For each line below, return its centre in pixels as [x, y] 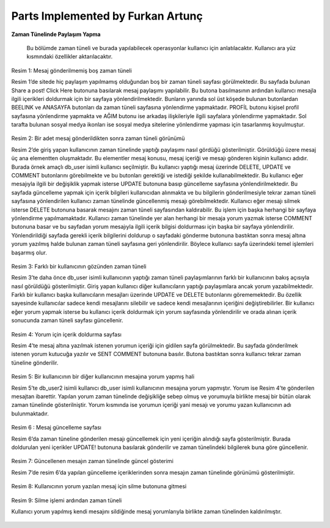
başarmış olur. [29, 252]
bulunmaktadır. [30, 414]
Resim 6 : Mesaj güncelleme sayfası [57, 428]
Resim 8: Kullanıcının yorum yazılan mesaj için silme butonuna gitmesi [99, 486]
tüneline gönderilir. [35, 363]
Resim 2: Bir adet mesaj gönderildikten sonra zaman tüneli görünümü [98, 138]
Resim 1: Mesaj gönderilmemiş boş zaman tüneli [71, 70]
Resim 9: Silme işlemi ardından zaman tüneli [67, 500]
